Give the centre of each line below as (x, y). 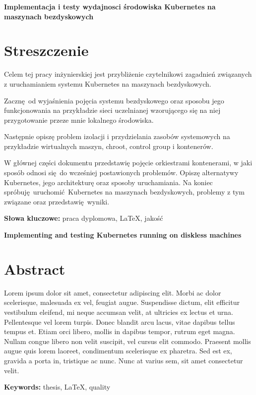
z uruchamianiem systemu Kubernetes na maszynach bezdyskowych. (108, 83)
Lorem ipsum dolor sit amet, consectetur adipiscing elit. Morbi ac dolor (113, 292)
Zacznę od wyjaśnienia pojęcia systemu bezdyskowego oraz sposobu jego (114, 100)
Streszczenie (46, 50)
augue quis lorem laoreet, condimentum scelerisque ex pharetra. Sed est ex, (118, 351)
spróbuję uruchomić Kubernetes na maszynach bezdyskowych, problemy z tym (125, 192)
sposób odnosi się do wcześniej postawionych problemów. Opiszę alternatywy (121, 173)
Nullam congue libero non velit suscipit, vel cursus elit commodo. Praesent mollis (128, 341)
